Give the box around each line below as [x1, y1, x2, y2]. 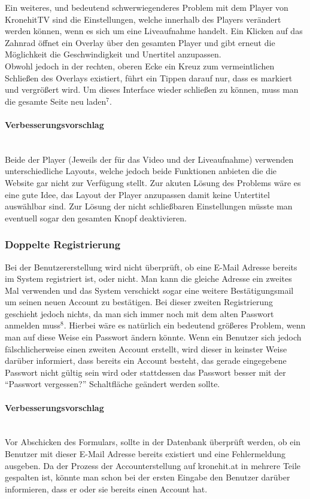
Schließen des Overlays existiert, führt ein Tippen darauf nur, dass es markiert [5, 71, 293, 84]
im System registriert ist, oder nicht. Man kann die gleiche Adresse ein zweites [5, 272, 292, 285]
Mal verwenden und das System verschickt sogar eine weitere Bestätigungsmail [5, 284, 294, 296]
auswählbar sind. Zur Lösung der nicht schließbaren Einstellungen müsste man [5, 200, 293, 212]
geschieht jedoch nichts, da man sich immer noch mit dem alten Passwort [5, 307, 274, 320]
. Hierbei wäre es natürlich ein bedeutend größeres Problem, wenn [63, 319, 306, 331]
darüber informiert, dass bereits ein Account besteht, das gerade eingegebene [5, 354, 287, 367]
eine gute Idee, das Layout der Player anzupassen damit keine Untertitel [5, 188, 270, 200]
